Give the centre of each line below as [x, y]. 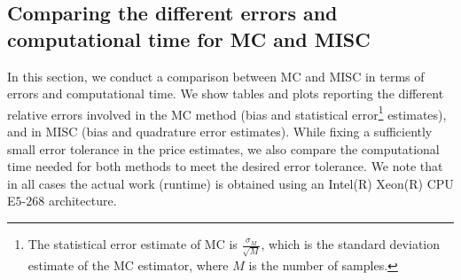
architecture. [82, 201]
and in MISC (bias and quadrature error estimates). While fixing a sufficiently [220, 132]
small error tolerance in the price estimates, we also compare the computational [223, 148]
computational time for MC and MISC [189, 39]
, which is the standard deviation [351, 244]
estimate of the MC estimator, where [128, 264]
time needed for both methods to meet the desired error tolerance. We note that [225, 166]
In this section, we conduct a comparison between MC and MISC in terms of [216, 76]
